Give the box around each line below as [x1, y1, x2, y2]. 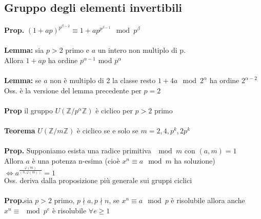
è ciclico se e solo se [76, 125, 138, 136]
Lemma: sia [4, 45, 44, 55]
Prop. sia [4, 195, 33, 206]
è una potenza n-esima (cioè [32, 155, 120, 166]
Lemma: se [4, 75, 42, 86]
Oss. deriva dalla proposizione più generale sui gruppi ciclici [4, 175, 192, 186]
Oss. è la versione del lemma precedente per [4, 85, 142, 95]
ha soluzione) [174, 155, 215, 166]
